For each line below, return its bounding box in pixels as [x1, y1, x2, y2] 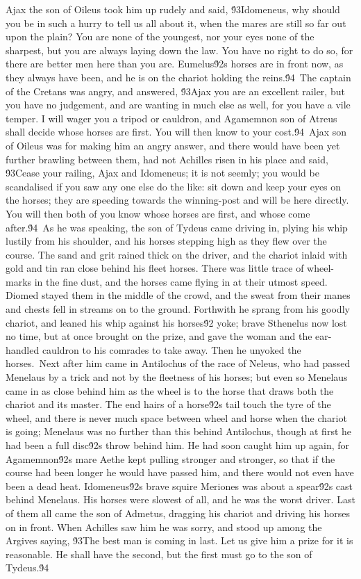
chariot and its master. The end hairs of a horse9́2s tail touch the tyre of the [6, 397, 331, 411]
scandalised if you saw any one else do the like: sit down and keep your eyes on [6, 179, 342, 193]
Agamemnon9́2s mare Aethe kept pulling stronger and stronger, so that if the [6, 451, 335, 466]
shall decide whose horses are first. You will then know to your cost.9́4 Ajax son [6, 124, 347, 139]
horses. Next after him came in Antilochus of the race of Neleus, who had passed [6, 356, 351, 370]
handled [6, 342, 40, 357]
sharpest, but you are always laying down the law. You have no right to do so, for [6, 42, 353, 57]
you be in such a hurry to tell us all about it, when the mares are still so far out [6, 15, 346, 30]
